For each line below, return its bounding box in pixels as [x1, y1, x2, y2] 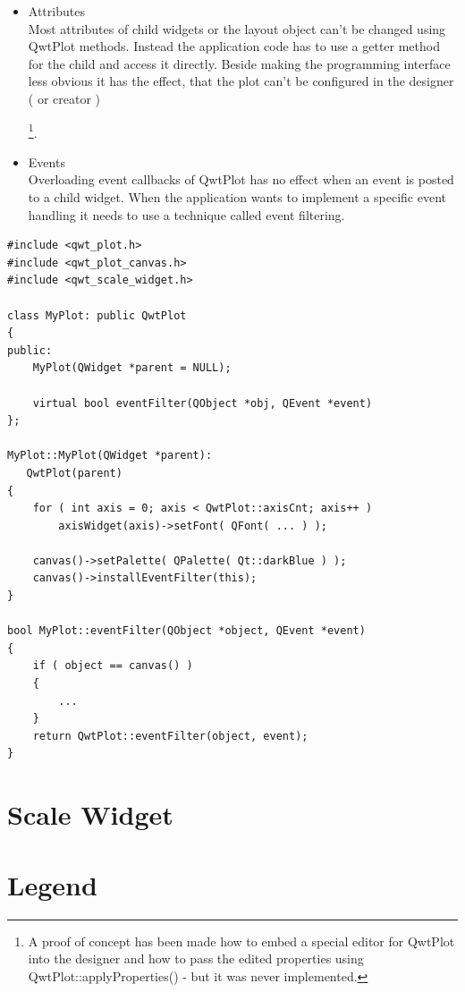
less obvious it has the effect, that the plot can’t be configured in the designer [28, 72, 454, 90]
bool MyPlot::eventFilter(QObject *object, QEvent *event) [7, 624, 366, 638]
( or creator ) [28, 89, 101, 107]
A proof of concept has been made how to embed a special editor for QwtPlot [28, 931, 455, 950]
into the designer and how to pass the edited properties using [28, 949, 364, 968]
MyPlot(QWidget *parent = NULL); [32, 361, 232, 375]
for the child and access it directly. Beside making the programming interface [28, 54, 451, 72]
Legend [7, 866, 97, 903]
